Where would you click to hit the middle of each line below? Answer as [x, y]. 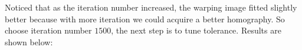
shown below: [29, 41]
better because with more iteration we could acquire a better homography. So [145, 19]
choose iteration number [48, 30]
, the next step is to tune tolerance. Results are [196, 30]
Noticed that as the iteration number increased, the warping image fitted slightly [151, 7]
